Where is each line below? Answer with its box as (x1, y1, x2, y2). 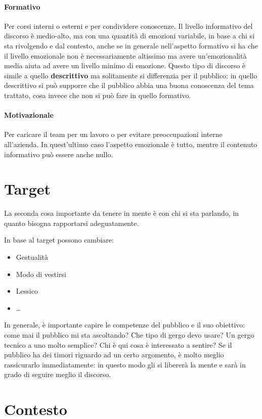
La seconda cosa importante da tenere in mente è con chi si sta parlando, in (4, 208, 239, 218)
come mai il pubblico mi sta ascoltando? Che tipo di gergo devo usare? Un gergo (4, 330, 254, 340)
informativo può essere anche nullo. (4, 149, 113, 159)
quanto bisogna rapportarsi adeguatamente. (4, 217, 139, 228)
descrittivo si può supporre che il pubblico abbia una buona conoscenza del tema (4, 80, 254, 90)
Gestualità (16, 252, 48, 262)
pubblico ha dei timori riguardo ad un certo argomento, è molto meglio (4, 349, 224, 360)
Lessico (16, 286, 38, 296)
